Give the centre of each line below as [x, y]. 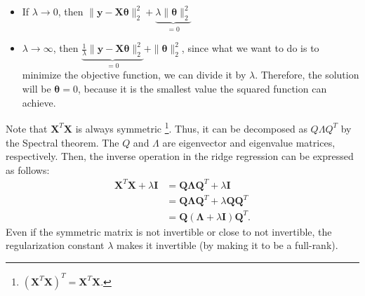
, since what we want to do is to [250, 48]
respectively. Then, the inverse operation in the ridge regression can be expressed [180, 156]
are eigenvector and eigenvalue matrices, [249, 142]
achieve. [39, 102]
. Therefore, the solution [307, 75]
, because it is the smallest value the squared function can [202, 89]
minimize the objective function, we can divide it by [134, 75]
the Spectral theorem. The [62, 142]
